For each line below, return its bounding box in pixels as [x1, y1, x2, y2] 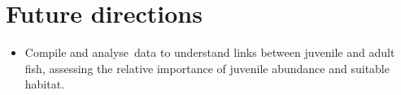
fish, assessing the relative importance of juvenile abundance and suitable [24, 59, 390, 76]
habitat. [24, 76, 65, 93]
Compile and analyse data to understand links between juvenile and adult [24, 44, 395, 61]
